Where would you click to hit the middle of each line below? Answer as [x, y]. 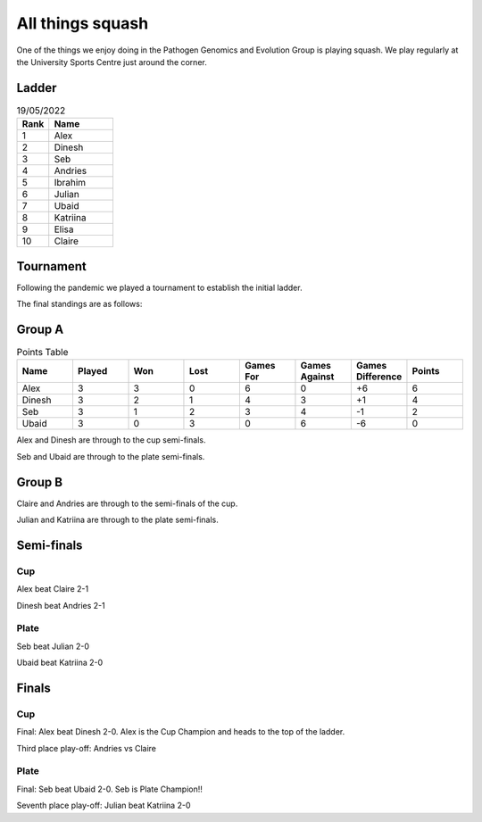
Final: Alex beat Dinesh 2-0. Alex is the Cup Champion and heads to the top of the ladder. [181, 732]
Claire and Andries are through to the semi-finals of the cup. [127, 503]
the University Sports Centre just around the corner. [112, 62]
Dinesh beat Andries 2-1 [61, 605]
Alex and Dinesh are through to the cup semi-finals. [111, 440]
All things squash [83, 23]
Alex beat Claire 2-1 [53, 589]
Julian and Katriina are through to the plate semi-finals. [117, 520]
